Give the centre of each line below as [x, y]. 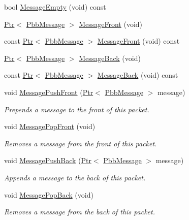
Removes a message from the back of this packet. [80, 212]
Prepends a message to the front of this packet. [77, 109]
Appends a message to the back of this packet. [75, 177]
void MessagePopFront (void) [50, 126]
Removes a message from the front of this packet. [81, 143]
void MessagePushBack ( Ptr [48, 160]
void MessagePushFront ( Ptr [49, 92]
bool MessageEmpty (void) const [55, 7]
